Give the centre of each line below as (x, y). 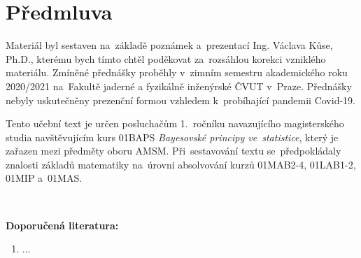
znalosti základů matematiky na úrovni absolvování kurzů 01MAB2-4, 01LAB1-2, (181, 164)
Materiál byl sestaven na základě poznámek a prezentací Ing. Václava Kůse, (169, 45)
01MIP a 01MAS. (44, 178)
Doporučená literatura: (62, 225)
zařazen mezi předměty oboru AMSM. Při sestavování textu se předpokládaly (174, 151)
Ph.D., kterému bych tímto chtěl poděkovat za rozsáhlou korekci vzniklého (166, 58)
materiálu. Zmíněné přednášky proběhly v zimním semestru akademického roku (177, 72)
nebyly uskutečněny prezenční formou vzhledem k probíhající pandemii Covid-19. (180, 100)
